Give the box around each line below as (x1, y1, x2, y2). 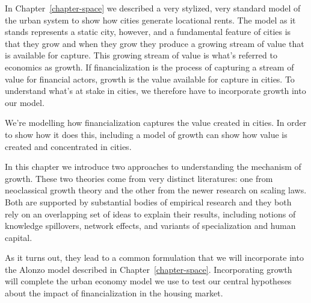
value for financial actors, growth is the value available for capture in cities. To (5, 72, 295, 85)
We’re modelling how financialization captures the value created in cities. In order (5, 116, 307, 129)
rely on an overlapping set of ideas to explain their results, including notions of (5, 207, 296, 220)
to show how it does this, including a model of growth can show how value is (5, 128, 288, 140)
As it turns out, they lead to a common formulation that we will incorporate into (5, 251, 304, 264)
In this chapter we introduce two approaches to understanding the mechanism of (5, 160, 301, 173)
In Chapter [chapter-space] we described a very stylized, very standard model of (5, 2, 301, 14)
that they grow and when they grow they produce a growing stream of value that (5, 37, 304, 49)
